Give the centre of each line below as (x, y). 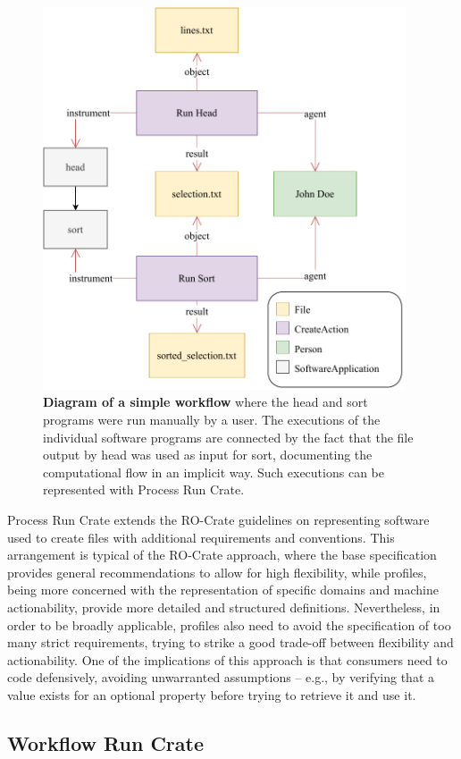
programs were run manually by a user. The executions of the (212, 419)
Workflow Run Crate (105, 742)
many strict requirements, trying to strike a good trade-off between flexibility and (230, 642)
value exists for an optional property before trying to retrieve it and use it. (212, 694)
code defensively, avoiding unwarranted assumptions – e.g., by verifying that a (221, 677)
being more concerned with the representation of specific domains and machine (223, 590)
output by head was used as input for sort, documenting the (208, 455)
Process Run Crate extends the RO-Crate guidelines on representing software (218, 519)
